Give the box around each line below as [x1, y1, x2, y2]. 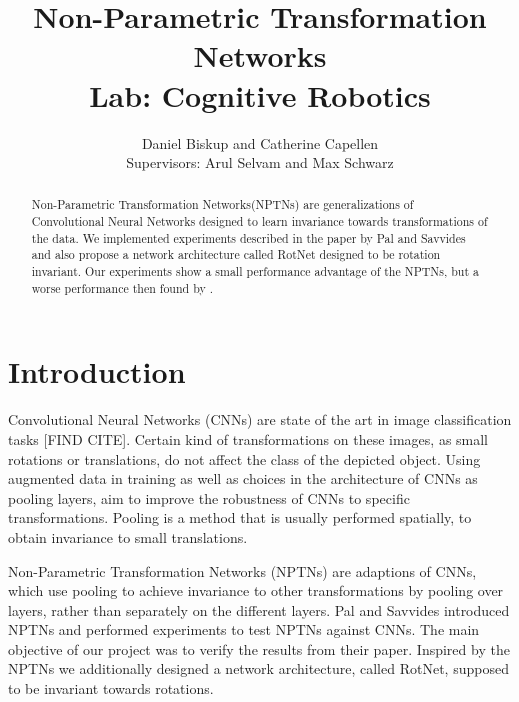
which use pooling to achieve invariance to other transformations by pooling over [8, 580, 504, 601]
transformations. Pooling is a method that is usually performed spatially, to [8, 507, 472, 528]
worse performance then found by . [31, 279, 213, 296]
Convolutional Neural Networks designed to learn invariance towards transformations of [31, 213, 488, 230]
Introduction [8, 351, 186, 392]
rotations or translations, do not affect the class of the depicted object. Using [8, 448, 481, 469]
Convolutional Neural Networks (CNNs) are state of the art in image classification [8, 409, 512, 430]
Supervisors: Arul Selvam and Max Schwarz [126, 152, 394, 173]
